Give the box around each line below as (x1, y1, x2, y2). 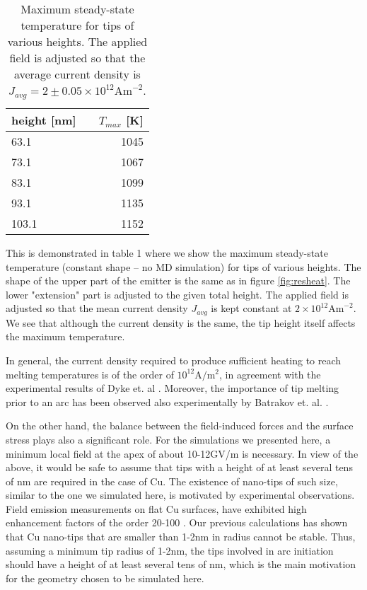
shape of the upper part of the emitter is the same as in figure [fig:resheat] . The (6, 273, 351, 288)
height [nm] (11, 111, 76, 128)
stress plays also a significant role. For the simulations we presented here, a (6, 432, 331, 446)
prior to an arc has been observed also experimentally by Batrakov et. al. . (6, 394, 329, 409)
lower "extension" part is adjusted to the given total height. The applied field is (6, 287, 349, 301)
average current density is (13, 66, 141, 82)
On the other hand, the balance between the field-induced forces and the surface (6, 418, 354, 433)
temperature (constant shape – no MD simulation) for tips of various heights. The (6, 259, 361, 274)
